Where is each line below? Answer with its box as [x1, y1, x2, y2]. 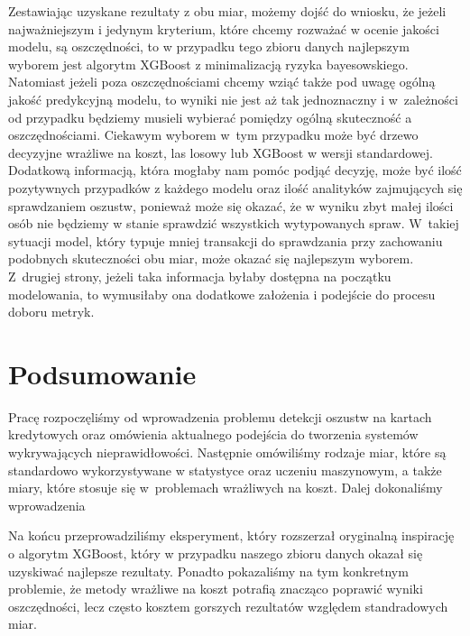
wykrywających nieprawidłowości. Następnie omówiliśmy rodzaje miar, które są [8, 443, 447, 461]
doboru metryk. [8, 302, 95, 321]
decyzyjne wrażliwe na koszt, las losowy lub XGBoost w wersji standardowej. [8, 143, 433, 161]
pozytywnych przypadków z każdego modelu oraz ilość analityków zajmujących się [8, 178, 463, 197]
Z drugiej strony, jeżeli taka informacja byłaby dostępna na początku [8, 266, 392, 285]
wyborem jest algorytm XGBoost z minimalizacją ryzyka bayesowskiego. [8, 54, 409, 73]
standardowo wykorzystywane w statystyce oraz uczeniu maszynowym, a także [8, 460, 442, 479]
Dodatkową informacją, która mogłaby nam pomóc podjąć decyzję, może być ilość [8, 161, 462, 180]
